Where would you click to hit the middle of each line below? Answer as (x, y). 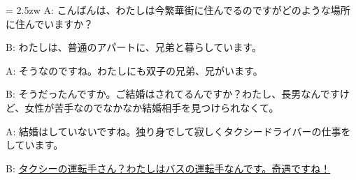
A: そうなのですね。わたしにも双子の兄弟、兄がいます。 (134, 70)
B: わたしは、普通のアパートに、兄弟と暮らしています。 (134, 47)
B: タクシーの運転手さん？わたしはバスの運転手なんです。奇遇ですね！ (168, 168)
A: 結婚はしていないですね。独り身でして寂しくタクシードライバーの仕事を (178, 131)
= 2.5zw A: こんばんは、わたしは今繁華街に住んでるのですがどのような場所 (178, 10)
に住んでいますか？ (50, 23)
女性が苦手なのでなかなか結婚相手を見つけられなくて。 (152, 107)
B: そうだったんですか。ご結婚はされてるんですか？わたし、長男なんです (173, 94)
